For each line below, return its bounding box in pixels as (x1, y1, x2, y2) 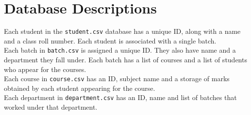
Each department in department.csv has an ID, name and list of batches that (4, 92, 237, 102)
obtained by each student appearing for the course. (4, 83, 155, 93)
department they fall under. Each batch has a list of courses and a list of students (4, 55, 247, 65)
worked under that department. (4, 102, 98, 112)
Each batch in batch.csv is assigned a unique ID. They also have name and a (4, 45, 236, 55)
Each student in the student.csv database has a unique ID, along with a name (4, 26, 241, 36)
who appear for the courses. (4, 64, 86, 74)
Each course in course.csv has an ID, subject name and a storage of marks (4, 73, 230, 84)
